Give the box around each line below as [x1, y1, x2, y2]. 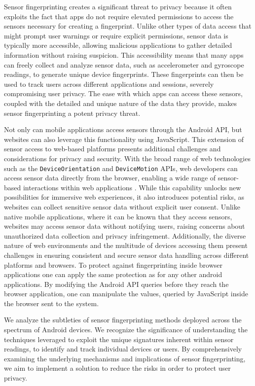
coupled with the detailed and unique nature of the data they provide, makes [4, 98, 237, 108]
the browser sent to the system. [4, 298, 99, 308]
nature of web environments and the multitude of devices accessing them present [4, 240, 248, 250]
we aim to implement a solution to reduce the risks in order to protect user [4, 363, 231, 373]
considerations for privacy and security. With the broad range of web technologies [4, 153, 251, 163]
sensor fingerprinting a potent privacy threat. [4, 107, 141, 118]
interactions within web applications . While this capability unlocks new [23, 182, 241, 192]
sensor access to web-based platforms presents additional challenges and [4, 143, 221, 154]
